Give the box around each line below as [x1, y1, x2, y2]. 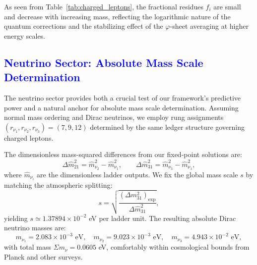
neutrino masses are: [4, 222, 66, 233]
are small [213, 1, 241, 11]
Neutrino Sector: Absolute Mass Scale [4, 54, 203, 70]
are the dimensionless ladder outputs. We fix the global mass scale [37, 169, 238, 179]
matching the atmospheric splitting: [4, 179, 113, 190]
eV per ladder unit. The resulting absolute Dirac [89, 212, 236, 223]
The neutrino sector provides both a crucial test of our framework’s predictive [4, 92, 241, 103]
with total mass [4, 242, 52, 252]
